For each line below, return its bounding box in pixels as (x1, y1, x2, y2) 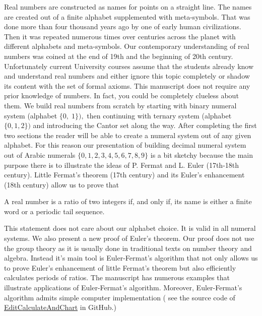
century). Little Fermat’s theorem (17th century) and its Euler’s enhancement (4, 169, 245, 180)
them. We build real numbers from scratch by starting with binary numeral (4, 100, 237, 110)
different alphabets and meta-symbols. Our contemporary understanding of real (4, 41, 249, 51)
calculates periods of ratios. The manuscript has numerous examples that (4, 272, 230, 283)
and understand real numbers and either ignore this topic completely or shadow (4, 71, 250, 81)
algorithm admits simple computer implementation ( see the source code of (4, 292, 235, 302)
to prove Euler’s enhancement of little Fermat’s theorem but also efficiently (4, 262, 236, 273)
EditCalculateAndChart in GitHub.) (4, 302, 116, 312)
